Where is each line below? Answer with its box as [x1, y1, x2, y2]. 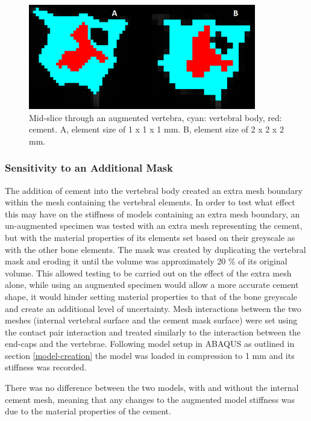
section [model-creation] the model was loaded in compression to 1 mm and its [5, 349, 295, 361]
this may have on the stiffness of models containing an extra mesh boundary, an [5, 207, 300, 220]
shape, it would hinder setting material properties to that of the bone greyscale [5, 290, 298, 302]
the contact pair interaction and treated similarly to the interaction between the [5, 325, 301, 338]
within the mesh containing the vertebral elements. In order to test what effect [5, 196, 295, 208]
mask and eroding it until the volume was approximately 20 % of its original [5, 255, 287, 267]
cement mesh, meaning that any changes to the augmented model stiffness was [5, 393, 295, 405]
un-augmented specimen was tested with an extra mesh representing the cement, [5, 219, 303, 232]
